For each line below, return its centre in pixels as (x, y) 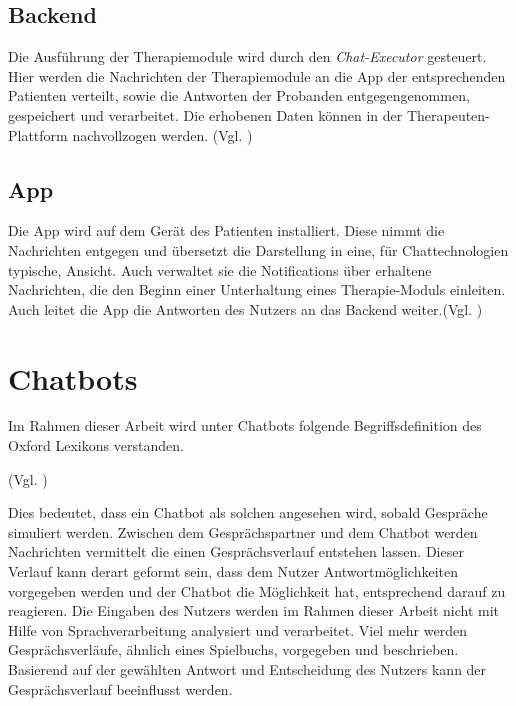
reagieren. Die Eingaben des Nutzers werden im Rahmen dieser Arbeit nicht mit (254, 610)
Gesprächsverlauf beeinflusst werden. (120, 688)
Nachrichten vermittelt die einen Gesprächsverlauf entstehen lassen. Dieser (236, 551)
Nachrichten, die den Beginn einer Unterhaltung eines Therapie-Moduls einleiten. (257, 289)
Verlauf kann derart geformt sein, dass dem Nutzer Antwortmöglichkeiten (233, 571)
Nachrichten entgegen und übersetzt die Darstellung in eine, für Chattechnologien (258, 249)
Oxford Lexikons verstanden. (96, 445)
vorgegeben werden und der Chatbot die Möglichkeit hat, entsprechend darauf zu (257, 590)
